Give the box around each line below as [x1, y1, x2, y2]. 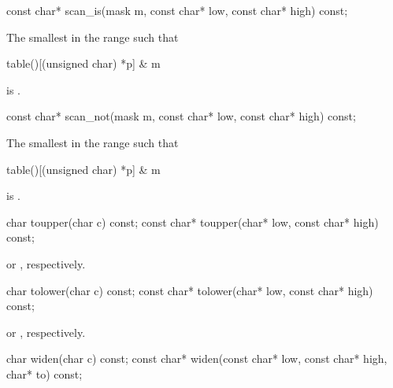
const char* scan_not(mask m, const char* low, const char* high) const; [6, 108, 356, 124]
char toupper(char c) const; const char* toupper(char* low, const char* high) [6, 213, 379, 230]
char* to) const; [6, 365, 83, 382]
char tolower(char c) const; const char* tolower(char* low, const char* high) [6, 282, 373, 298]
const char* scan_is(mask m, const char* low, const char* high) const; [6, 2, 348, 18]
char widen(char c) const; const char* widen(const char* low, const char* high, [6, 350, 387, 367]
